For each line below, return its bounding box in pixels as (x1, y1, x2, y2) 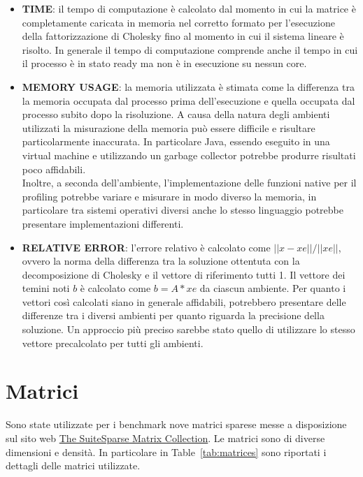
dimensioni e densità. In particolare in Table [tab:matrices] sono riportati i (6, 444, 327, 459)
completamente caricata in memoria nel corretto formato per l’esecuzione (22, 15, 335, 29)
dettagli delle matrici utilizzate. (6, 458, 141, 473)
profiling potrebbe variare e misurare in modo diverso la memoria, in (22, 189, 317, 203)
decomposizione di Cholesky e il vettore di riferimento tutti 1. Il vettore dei (22, 267, 346, 281)
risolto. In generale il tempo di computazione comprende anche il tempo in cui (22, 42, 358, 57)
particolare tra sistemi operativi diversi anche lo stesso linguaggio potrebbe (22, 203, 343, 217)
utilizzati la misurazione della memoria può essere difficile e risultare (22, 120, 315, 135)
